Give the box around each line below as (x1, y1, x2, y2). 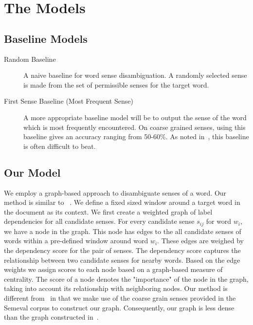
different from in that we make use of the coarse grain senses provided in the (4, 292, 236, 303)
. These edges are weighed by (157, 235, 244, 246)
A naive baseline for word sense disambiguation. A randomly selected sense (23, 70, 247, 80)
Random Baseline (4, 54, 56, 64)
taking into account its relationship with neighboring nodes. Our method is (4, 283, 228, 293)
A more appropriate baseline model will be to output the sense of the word (23, 112, 247, 122)
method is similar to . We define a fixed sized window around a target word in (4, 197, 240, 207)
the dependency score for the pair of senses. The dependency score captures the (4, 245, 241, 255)
